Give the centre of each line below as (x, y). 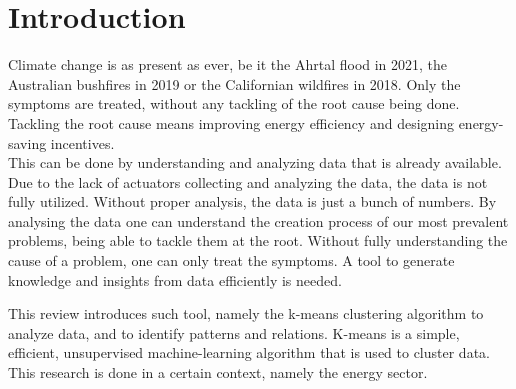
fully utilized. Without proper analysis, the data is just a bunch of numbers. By (252, 201)
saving (27, 142)
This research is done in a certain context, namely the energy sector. (218, 372)
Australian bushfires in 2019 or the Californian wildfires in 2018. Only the (234, 83)
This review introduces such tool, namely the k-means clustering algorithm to (246, 313)
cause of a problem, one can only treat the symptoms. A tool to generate (231, 260)
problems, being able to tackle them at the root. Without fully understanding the (258, 240)
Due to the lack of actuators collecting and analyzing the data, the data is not (248, 181)
